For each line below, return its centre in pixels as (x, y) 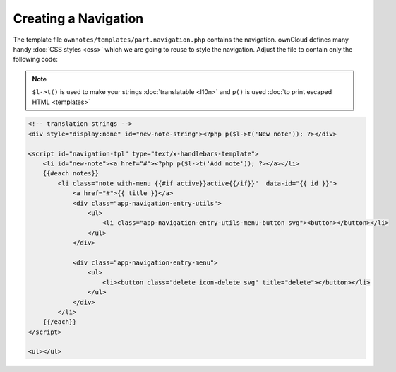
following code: (35, 59)
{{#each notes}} (71, 174)
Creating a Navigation (78, 18)
